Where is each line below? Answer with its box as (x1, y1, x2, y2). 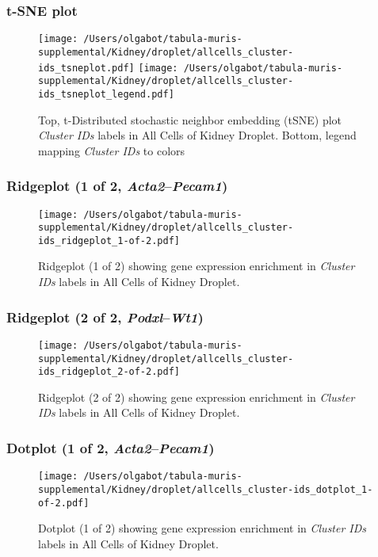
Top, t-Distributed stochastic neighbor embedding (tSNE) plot (38, 111, 342, 128)
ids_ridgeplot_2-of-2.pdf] (38, 366, 180, 378)
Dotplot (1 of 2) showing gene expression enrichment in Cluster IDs (38, 520, 367, 536)
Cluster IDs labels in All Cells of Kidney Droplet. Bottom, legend (38, 127, 357, 143)
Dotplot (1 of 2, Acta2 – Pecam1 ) (6, 437, 215, 457)
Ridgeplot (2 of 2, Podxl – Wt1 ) (6, 307, 204, 326)
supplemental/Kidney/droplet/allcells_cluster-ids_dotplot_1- (38, 483, 373, 495)
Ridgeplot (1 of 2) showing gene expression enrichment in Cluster (38, 258, 355, 274)
